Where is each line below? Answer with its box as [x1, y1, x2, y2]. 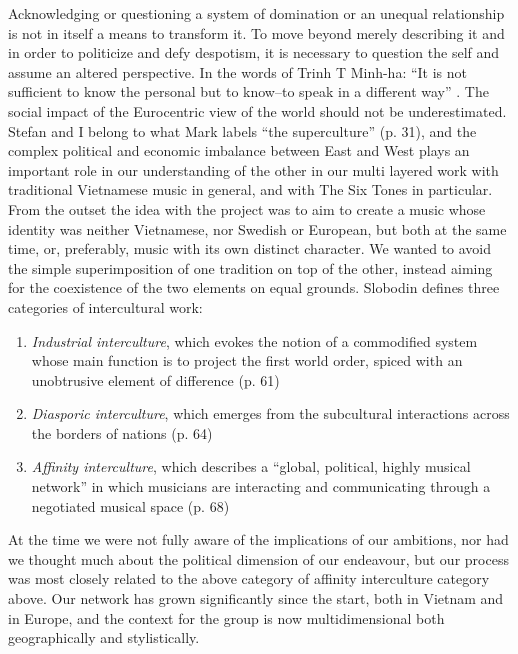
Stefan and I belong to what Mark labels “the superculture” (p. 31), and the [8, 120, 477, 141]
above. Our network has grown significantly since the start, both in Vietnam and [8, 588, 504, 609]
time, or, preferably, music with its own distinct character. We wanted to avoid [8, 238, 492, 259]
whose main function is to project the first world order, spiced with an [31, 350, 463, 371]
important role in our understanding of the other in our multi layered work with [8, 159, 499, 180]
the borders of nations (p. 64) [31, 422, 213, 443]
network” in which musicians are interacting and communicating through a [31, 476, 491, 497]
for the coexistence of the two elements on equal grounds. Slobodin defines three [8, 277, 500, 298]
